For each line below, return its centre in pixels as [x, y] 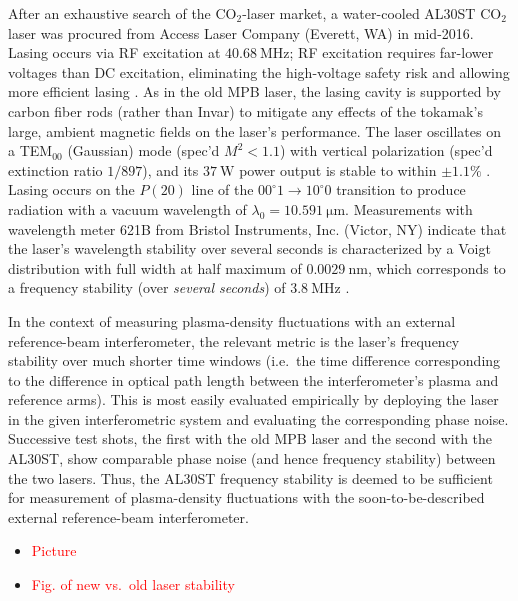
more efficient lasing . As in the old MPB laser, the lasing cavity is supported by [254, 91]
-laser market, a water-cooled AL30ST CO [372, 13]
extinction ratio [55, 169]
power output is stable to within [338, 169]
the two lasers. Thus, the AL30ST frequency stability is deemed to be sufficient [250, 477]
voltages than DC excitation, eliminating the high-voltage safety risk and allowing [259, 71]
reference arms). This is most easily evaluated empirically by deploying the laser [253, 399]
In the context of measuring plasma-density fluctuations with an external [232, 320]
